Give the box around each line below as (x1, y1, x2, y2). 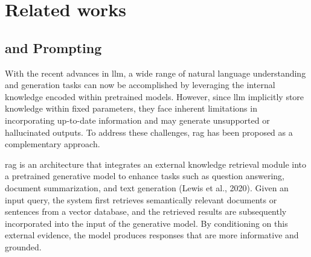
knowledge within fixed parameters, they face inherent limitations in (5, 102, 257, 115)
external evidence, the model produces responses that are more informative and (5, 229, 299, 241)
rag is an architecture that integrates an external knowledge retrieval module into (5, 157, 306, 170)
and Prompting (5, 38, 102, 57)
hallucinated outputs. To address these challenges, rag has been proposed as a (5, 125, 293, 138)
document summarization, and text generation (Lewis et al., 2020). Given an (5, 181, 289, 194)
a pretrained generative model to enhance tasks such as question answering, (5, 170, 284, 182)
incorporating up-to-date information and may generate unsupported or (5, 113, 270, 126)
